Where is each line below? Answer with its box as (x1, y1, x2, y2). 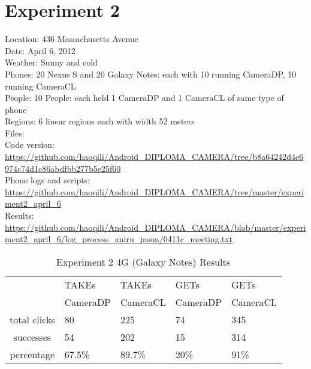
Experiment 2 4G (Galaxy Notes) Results (56, 254, 230, 269)
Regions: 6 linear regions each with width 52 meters (5, 115, 195, 127)
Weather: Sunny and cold (5, 56, 98, 69)
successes (13, 329, 52, 344)
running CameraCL (5, 79, 76, 92)
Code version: (5, 138, 55, 151)
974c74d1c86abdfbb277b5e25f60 (5, 162, 121, 174)
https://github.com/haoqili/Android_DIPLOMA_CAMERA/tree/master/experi (5, 185, 304, 198)
